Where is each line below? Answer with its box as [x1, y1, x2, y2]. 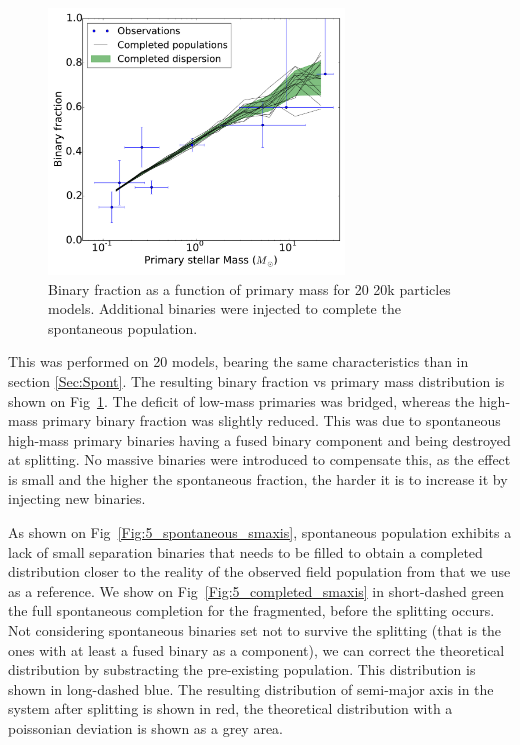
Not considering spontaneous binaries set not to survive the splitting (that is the [8, 620, 502, 641]
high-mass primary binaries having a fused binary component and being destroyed [8, 429, 511, 450]
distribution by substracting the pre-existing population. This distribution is [8, 659, 476, 680]
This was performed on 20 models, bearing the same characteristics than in [8, 351, 469, 372]
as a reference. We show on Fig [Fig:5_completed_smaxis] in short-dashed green [8, 580, 505, 601]
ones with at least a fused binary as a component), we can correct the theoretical [8, 639, 505, 660]
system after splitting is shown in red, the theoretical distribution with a [8, 698, 453, 719]
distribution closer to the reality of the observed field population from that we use [8, 561, 511, 582]
